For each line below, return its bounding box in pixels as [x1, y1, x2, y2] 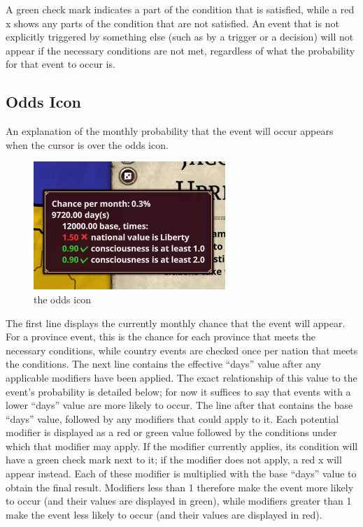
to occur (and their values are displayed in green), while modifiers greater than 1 [6, 493, 352, 508]
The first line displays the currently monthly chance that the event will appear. [6, 315, 346, 330]
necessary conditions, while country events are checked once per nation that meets [6, 342, 358, 357]
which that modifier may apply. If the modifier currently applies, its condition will [6, 438, 358, 453]
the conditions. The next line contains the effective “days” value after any [6, 356, 321, 371]
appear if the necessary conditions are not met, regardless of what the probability [6, 43, 355, 57]
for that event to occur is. [6, 57, 115, 71]
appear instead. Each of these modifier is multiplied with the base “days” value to [6, 466, 357, 481]
